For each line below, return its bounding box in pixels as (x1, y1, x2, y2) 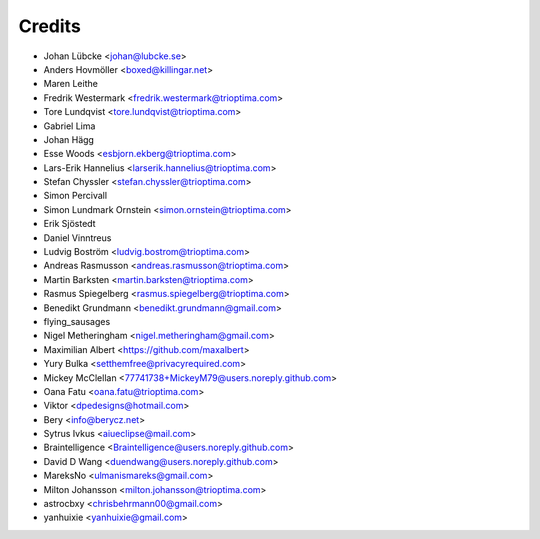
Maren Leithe (43, 78, 99, 90)
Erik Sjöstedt (43, 218, 96, 230)
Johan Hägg (43, 133, 95, 145)
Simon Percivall (43, 190, 108, 202)
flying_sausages (43, 315, 111, 327)
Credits (18, 15, 82, 37)
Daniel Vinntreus (43, 231, 112, 244)
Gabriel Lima (43, 120, 96, 132)
